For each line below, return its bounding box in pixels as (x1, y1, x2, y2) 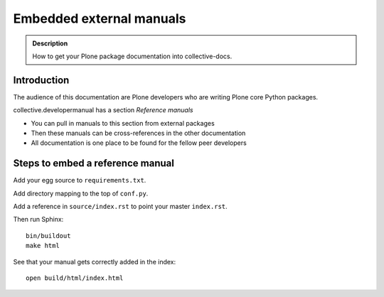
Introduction (13, 74, 70, 86)
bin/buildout (26, 232, 71, 239)
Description (32, 39, 68, 48)
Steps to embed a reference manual (13, 157, 174, 170)
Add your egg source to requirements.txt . (13, 176, 146, 185)
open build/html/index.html (26, 274, 124, 282)
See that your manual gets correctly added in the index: (13, 257, 176, 266)
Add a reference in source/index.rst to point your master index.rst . (13, 202, 228, 211)
